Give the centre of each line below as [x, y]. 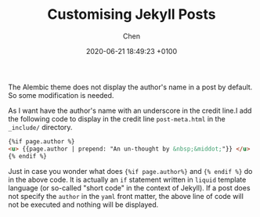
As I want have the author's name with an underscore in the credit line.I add [130, 110]
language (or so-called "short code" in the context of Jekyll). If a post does [129, 188]
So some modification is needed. [61, 95]
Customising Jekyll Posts [132, 14]
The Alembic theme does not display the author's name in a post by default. [130, 87]
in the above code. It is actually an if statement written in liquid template [127, 179]
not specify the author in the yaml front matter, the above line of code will [126, 196]
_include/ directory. [40, 127]
